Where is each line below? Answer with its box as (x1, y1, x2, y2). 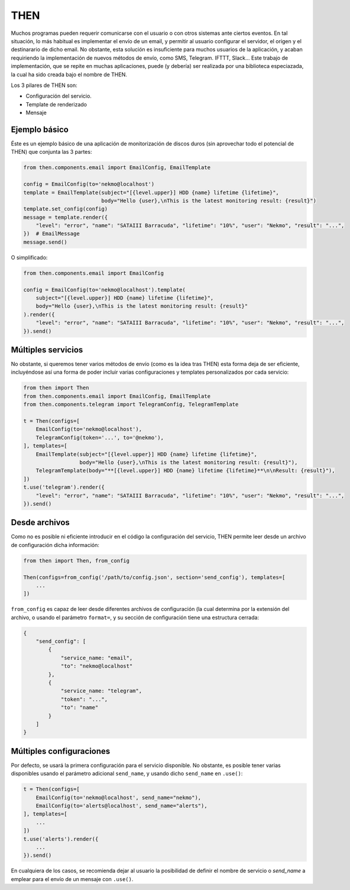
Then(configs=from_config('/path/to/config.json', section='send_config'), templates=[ (23, 574, 286, 581)
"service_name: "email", (60, 654, 133, 661)
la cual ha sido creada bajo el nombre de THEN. (11, 71, 127, 78)
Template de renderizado (25, 101, 87, 108)
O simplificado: (11, 254, 48, 261)
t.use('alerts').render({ (23, 836, 99, 842)
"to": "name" (60, 704, 99, 711)
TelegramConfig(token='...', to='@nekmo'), (35, 434, 164, 441)
